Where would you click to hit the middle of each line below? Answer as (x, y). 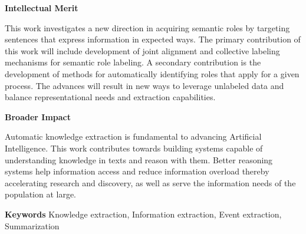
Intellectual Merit (42, 8)
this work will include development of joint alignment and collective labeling (142, 50)
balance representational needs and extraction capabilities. (110, 97)
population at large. (41, 194)
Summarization (32, 225)
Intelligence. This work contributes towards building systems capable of (134, 148)
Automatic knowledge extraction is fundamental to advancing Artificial (133, 136)
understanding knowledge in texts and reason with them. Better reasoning (139, 159)
